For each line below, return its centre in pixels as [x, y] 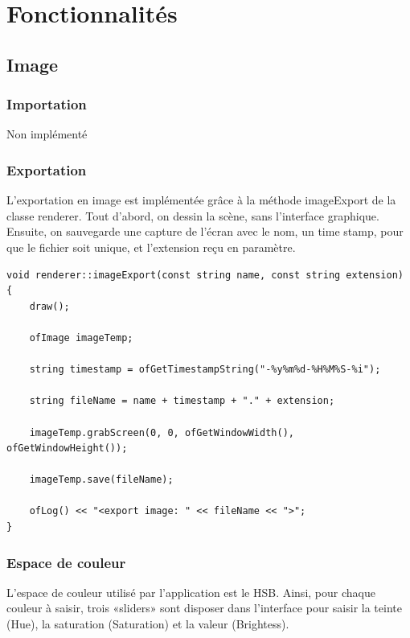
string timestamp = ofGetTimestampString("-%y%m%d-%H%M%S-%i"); [205, 370]
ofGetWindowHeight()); [67, 449]
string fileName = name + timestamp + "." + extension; [182, 401]
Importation [47, 104]
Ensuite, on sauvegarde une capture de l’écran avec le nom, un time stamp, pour [205, 231]
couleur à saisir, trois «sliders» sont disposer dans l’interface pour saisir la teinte [204, 608]
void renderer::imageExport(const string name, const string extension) [205, 275]
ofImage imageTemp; [81, 338]
